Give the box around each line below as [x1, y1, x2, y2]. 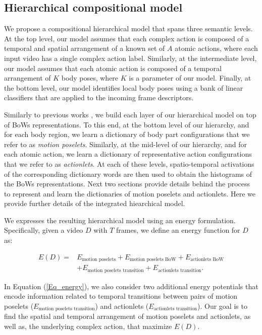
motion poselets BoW [130, 257, 176, 262]
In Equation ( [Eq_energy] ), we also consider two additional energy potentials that [4, 281, 258, 291]
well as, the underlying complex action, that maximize [4, 320, 172, 331]
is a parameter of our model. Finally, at [129, 73, 251, 83]
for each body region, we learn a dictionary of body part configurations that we [4, 129, 250, 140]
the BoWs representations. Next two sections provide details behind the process [4, 178, 250, 189]
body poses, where [61, 73, 119, 83]
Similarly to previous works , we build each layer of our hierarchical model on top [4, 109, 256, 119]
